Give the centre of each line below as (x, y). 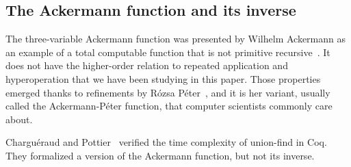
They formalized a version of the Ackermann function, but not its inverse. (160, 155)
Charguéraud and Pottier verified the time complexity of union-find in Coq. (166, 142)
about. (19, 119)
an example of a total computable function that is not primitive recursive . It (168, 52)
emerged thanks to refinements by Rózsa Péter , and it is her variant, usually (168, 92)
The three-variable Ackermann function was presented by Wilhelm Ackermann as (175, 39)
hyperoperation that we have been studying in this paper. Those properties (163, 78)
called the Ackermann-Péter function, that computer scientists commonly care (169, 106)
